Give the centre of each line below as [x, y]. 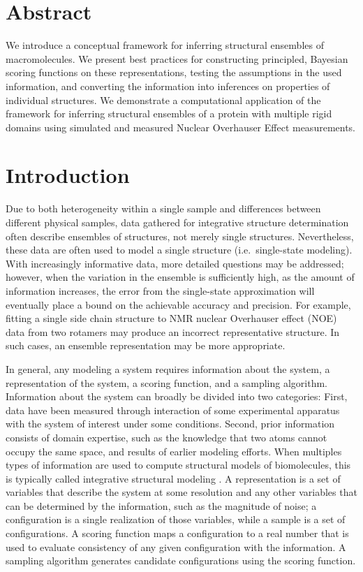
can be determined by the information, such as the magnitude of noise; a [161, 505]
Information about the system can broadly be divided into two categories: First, [177, 396]
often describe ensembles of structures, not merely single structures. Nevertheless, [180, 236]
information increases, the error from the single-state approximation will [160, 290]
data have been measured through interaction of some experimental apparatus [173, 410]
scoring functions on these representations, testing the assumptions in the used [174, 72]
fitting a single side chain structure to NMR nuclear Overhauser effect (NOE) [171, 318]
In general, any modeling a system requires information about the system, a [168, 368]
